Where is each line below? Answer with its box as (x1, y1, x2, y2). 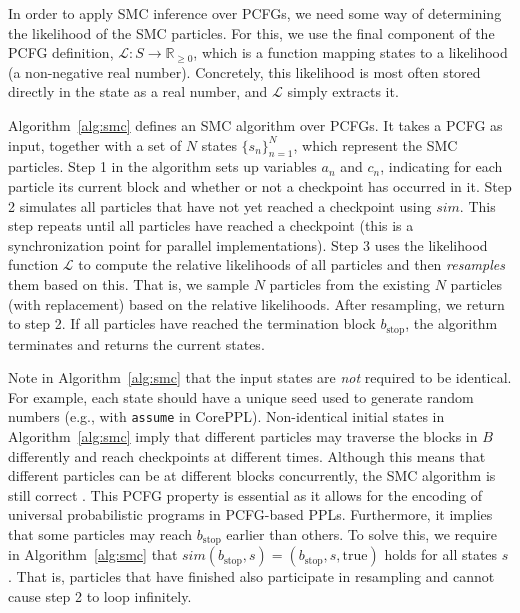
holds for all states (384, 544, 498, 565)
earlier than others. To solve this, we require (226, 523, 497, 544)
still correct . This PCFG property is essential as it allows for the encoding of (8, 484, 483, 505)
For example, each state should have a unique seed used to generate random (8, 386, 474, 407)
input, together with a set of (8, 134, 182, 155)
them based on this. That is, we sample (8, 273, 249, 294)
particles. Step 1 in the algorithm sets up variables (8, 156, 317, 177)
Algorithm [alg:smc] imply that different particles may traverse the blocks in (8, 426, 478, 446)
